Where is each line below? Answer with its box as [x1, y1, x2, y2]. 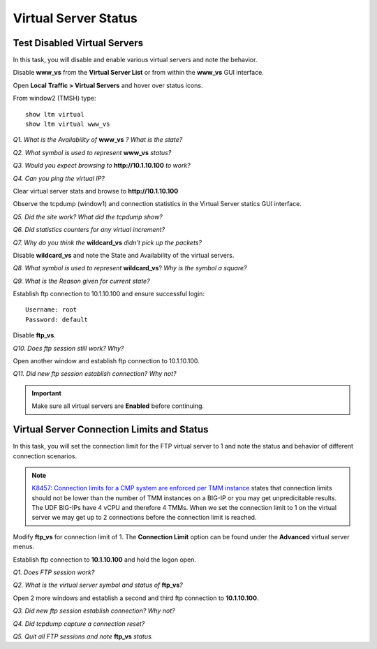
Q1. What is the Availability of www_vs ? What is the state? [13, 136, 183, 144]
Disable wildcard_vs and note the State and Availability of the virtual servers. [13, 251, 235, 259]
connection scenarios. [13, 451, 77, 460]
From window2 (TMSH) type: [13, 94, 96, 103]
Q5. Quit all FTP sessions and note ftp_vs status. [13, 632, 154, 641]
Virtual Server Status [13, 10, 138, 26]
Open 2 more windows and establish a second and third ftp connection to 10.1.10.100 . [13, 594, 259, 602]
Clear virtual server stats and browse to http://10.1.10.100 [13, 187, 179, 195]
